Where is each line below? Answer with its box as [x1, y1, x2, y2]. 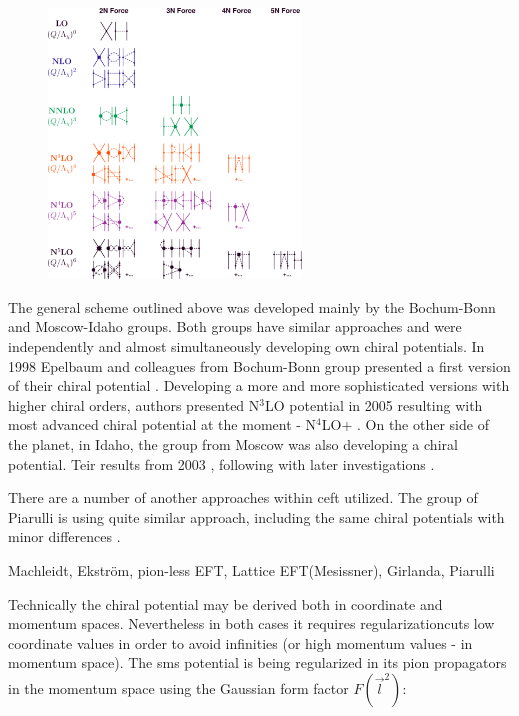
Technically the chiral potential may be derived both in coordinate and [8, 593, 443, 614]
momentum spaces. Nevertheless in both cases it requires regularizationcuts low [8, 613, 495, 634]
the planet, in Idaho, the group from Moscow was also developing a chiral [8, 433, 458, 454]
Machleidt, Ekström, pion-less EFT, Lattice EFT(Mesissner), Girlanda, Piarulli [8, 559, 495, 580]
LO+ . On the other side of [321, 414, 489, 435]
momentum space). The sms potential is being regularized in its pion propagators [8, 652, 507, 673]
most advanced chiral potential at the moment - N [8, 414, 317, 435]
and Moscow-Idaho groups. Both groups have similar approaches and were [8, 316, 462, 337]
